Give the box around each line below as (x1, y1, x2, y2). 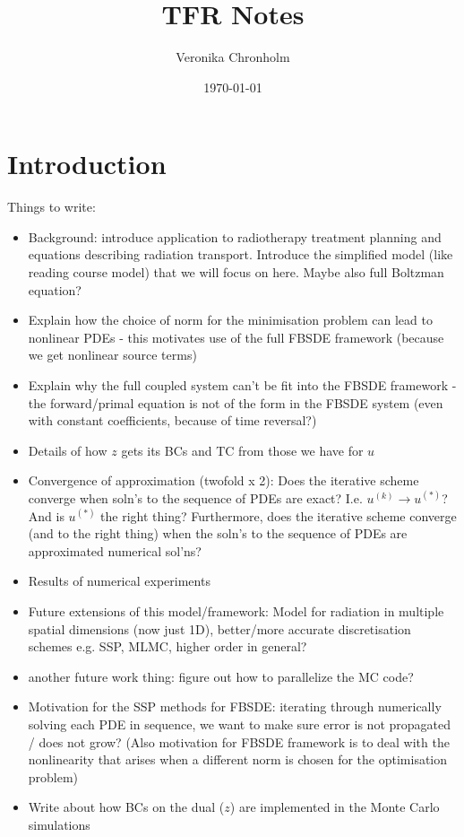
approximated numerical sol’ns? (28, 541, 202, 560)
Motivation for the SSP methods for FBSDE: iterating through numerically (28, 697, 442, 716)
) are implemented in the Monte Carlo (229, 798, 440, 816)
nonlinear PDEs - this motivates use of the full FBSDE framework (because (28, 327, 444, 346)
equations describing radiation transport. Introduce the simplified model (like (28, 245, 453, 264)
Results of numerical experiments (28, 571, 211, 590)
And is (28, 506, 64, 525)
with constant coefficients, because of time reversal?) (28, 411, 317, 430)
